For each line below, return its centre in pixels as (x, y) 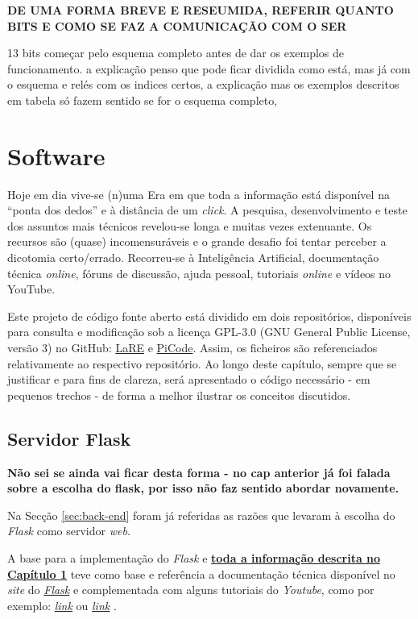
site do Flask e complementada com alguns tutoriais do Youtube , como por (191, 590)
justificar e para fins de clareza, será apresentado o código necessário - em (189, 379)
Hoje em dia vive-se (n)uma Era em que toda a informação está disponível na (199, 194)
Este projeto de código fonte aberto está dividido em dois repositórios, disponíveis (209, 316)
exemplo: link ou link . (62, 605)
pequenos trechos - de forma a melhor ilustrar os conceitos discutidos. (179, 395)
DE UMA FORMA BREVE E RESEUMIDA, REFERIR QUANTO (201, 10)
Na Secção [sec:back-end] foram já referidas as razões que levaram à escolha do (201, 515)
